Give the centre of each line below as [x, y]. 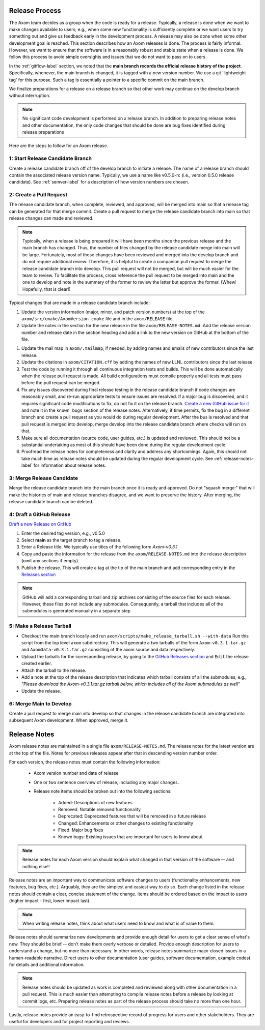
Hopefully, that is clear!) [46, 289]
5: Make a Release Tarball [40, 626]
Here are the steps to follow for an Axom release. [59, 146]
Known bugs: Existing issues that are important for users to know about [131, 837]
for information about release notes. [70, 465]
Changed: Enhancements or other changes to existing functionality [126, 823]
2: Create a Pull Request [38, 195]
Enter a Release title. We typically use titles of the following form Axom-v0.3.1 [99, 547]
